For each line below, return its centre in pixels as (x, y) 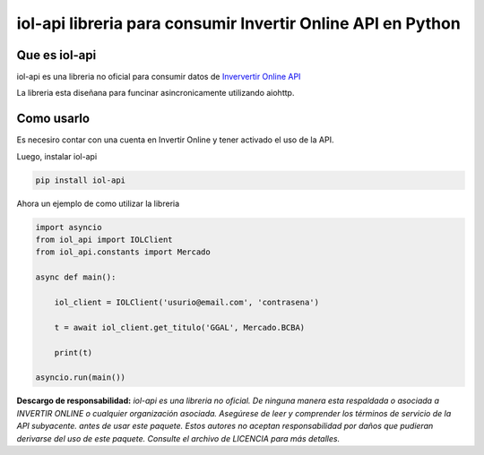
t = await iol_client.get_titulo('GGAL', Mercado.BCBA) (180, 327)
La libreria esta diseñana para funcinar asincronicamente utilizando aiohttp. (156, 93)
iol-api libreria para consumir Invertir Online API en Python (238, 23)
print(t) (73, 352)
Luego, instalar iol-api (57, 156)
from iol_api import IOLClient (104, 240)
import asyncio (69, 227)
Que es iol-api (56, 55)
